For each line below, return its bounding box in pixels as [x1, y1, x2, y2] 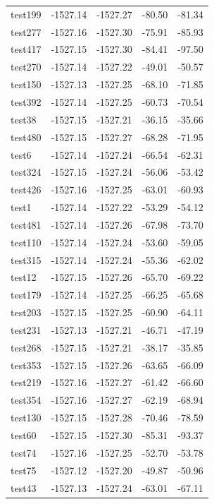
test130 [11, 410, 42, 425]
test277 [11, 24, 42, 39]
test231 [11, 322, 42, 337]
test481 [11, 217, 42, 232]
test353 [11, 357, 42, 372]
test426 [11, 182, 42, 197]
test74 [11, 445, 37, 460]
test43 [11, 480, 37, 495]
